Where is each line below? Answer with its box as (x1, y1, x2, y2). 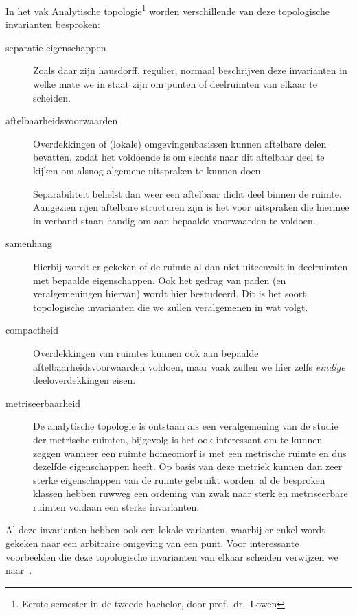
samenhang (5, 236, 52, 251)
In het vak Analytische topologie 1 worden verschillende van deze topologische (5, 2, 330, 18)
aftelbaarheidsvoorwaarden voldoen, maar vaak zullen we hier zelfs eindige (33, 359, 345, 373)
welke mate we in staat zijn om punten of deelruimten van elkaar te (33, 77, 317, 91)
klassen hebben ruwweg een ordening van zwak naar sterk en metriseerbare (33, 486, 348, 500)
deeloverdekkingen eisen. (33, 373, 136, 387)
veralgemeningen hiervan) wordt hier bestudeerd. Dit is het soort (33, 286, 306, 301)
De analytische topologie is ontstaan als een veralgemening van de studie (33, 419, 338, 433)
